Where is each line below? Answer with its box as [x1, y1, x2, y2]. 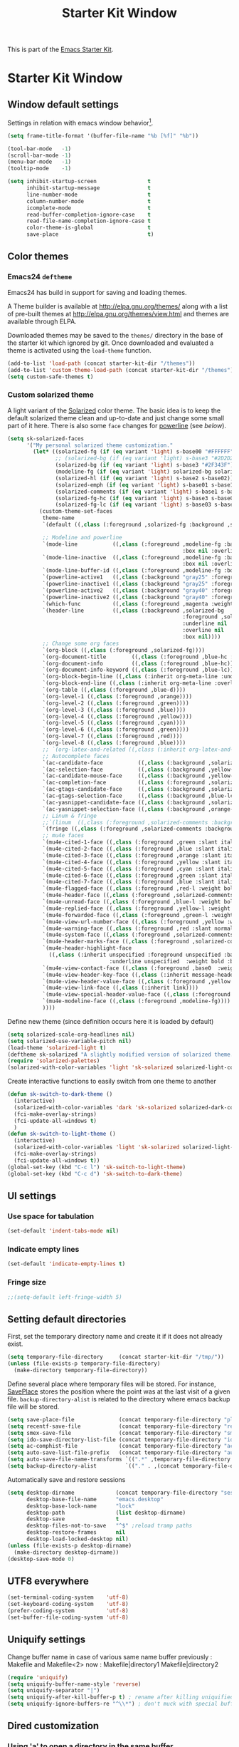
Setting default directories [7, 1313, 127, 1325]
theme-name [42, 514, 75, 522]
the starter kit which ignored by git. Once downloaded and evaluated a [7, 338, 214, 347]
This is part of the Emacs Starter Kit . [7, 45, 114, 54]
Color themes [7, 251, 69, 263]
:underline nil [182, 620, 228, 628]
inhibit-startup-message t [26, 185, 152, 192]
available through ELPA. [7, 317, 77, 326]
